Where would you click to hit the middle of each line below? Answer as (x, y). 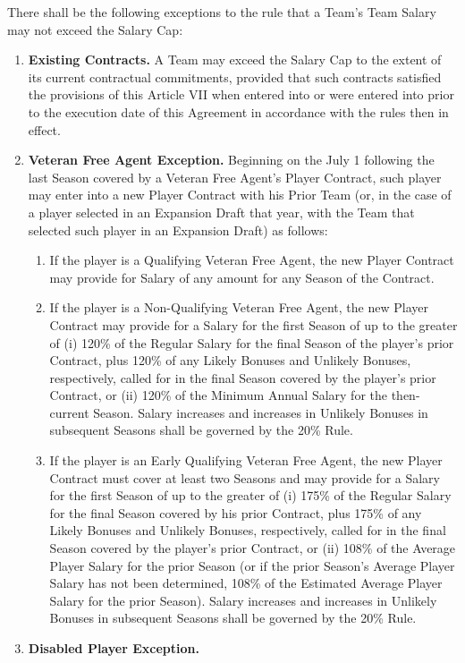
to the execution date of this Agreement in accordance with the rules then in (238, 111)
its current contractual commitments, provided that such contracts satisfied (235, 76)
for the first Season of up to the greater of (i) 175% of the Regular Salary (250, 495)
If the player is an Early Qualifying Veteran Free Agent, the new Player (246, 460)
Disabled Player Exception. (114, 648)
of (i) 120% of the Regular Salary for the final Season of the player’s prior (252, 342)
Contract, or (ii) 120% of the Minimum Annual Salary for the (219, 395)
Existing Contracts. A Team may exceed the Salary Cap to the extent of (235, 59)
